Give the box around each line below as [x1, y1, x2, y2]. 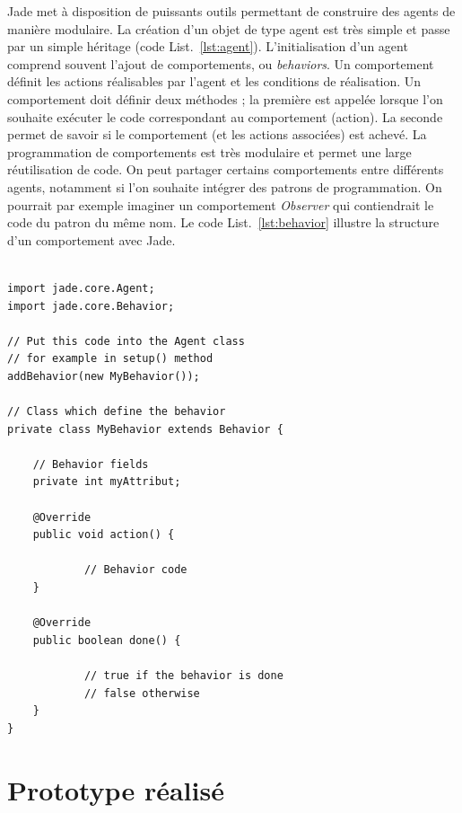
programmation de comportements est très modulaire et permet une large [7, 142, 412, 161]
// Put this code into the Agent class [7, 334, 245, 348]
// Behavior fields [32, 457, 149, 471]
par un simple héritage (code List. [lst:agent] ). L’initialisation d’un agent [7, 37, 408, 56]
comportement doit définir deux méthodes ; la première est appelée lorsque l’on [7, 89, 443, 108]
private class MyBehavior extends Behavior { [7, 422, 283, 436]
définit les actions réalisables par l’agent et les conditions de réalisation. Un [7, 72, 422, 91]
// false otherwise [83, 686, 200, 700]
